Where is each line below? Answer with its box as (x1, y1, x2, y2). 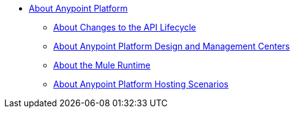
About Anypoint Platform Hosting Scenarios (53, 79, 229, 89)
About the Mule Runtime (53, 60, 151, 70)
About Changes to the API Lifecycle (53, 22, 196, 32)
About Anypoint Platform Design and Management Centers (53, 41, 290, 51)
